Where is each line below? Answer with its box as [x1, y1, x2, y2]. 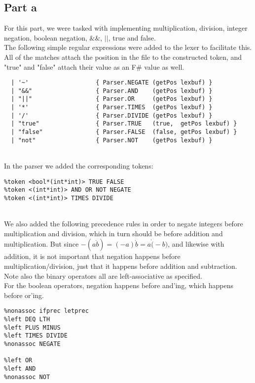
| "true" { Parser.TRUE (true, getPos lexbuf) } [11, 120, 237, 128]
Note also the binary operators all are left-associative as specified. [4, 270, 202, 281]
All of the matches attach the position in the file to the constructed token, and [4, 51, 242, 62]
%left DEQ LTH [4, 315, 50, 323]
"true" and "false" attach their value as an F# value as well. [4, 61, 184, 72]
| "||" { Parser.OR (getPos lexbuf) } [11, 95, 213, 103]
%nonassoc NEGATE [4, 340, 61, 347]
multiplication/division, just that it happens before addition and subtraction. [4, 260, 237, 271]
